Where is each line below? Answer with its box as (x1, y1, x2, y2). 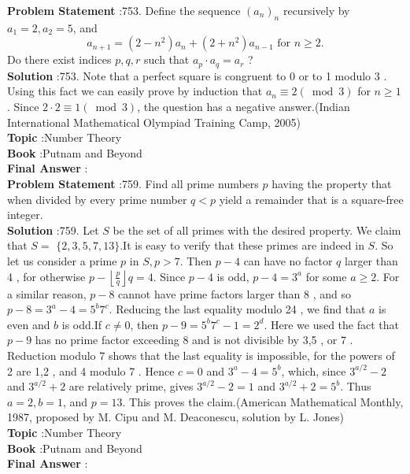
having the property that (271, 176, 392, 191)
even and (7, 316, 50, 332)
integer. (7, 206, 43, 223)
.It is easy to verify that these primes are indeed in (120, 237, 364, 254)
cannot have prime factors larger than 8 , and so (118, 285, 351, 302)
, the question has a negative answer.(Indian (137, 98, 350, 115)
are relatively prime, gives (68, 378, 194, 394)
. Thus (340, 378, 371, 394)
